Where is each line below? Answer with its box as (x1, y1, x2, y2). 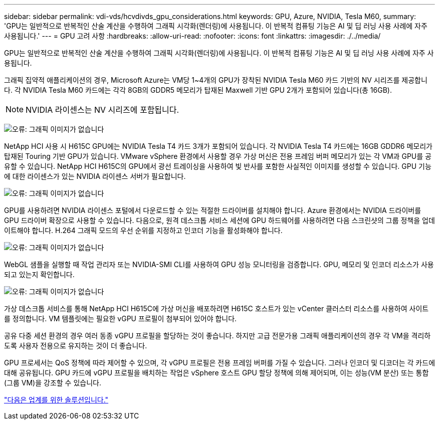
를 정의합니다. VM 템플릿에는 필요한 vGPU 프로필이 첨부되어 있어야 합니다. (4, 314, 237, 323)
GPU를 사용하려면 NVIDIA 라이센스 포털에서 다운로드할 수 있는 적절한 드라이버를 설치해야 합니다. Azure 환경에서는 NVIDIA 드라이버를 (4, 206, 421, 215)
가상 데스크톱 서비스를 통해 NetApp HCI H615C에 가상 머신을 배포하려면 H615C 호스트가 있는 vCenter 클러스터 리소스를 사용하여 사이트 (4, 304, 429, 313)
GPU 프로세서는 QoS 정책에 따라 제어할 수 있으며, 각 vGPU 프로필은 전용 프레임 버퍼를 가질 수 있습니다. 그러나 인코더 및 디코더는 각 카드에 (4, 358, 435, 367)
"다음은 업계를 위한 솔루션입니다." (4, 395, 109, 404)
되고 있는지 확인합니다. (4, 270, 75, 279)
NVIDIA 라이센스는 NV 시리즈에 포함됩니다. (26, 105, 179, 115)
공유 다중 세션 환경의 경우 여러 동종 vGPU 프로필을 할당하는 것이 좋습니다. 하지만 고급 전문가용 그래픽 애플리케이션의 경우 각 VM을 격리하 (4, 331, 431, 340)
